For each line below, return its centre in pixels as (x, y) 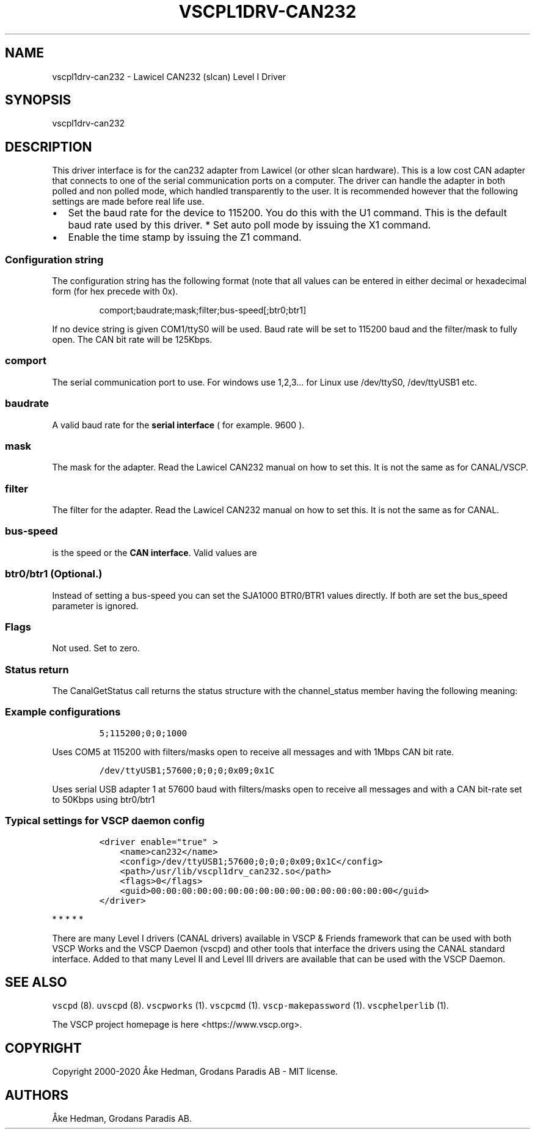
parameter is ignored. (95, 605)
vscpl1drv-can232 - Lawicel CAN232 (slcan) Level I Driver (169, 76)
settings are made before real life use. (128, 202)
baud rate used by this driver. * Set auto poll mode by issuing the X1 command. (249, 225)
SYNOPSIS (38, 100)
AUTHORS (37, 1095)
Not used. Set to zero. (96, 648)
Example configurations (63, 712)
